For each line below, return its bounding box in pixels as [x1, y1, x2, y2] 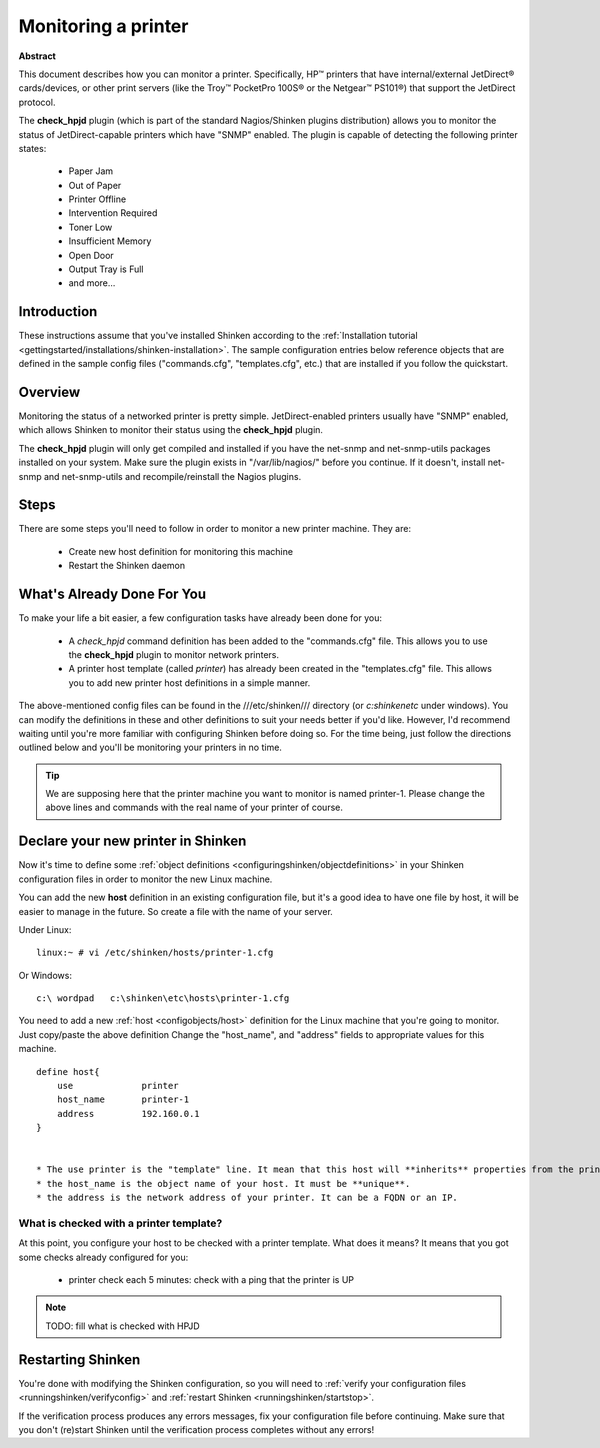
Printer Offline [68, 193, 127, 205]
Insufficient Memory [68, 235, 152, 247]
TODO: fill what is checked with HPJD [45, 1320, 200, 1332]
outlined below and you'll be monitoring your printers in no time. [18, 741, 282, 754]
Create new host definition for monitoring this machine [68, 545, 294, 557]
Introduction [18, 303, 98, 320]
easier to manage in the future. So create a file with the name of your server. [18, 905, 334, 917]
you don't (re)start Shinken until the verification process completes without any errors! [18, 1423, 375, 1435]
